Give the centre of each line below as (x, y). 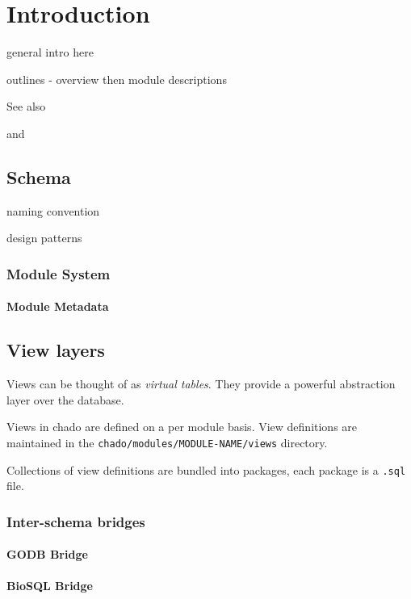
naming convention (53, 210)
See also (26, 106)
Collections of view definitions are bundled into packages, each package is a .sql (206, 469)
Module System (59, 273)
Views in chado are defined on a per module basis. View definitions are (182, 427)
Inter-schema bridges (76, 521)
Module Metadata (58, 306)
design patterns (44, 238)
